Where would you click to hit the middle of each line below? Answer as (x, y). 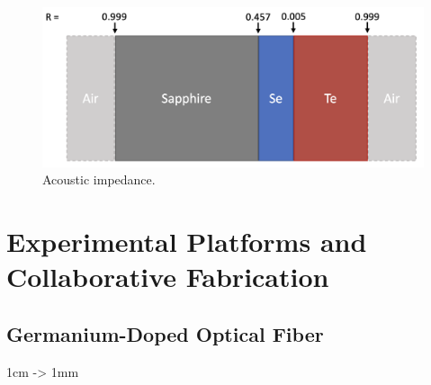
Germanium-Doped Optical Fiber (165, 333)
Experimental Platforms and (187, 241)
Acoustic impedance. (99, 179)
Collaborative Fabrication (168, 277)
